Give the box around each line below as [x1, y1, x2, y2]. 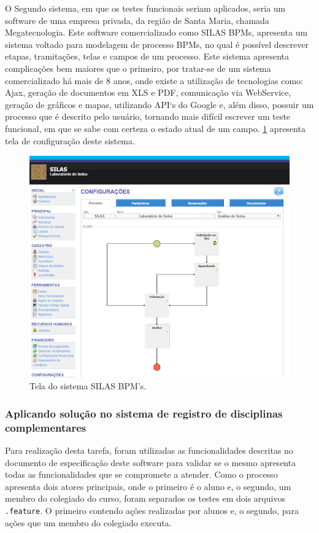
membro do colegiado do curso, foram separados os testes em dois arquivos [5, 492, 285, 505]
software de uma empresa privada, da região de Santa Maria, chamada [5, 14, 269, 26]
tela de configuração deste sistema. [5, 134, 135, 147]
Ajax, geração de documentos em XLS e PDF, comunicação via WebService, [5, 86, 291, 99]
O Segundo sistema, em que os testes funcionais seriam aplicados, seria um [5, 2, 286, 14]
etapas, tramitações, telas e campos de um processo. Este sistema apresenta [5, 50, 289, 63]
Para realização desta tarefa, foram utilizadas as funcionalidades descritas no [5, 444, 293, 457]
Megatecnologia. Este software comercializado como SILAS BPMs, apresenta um [5, 26, 308, 39]
